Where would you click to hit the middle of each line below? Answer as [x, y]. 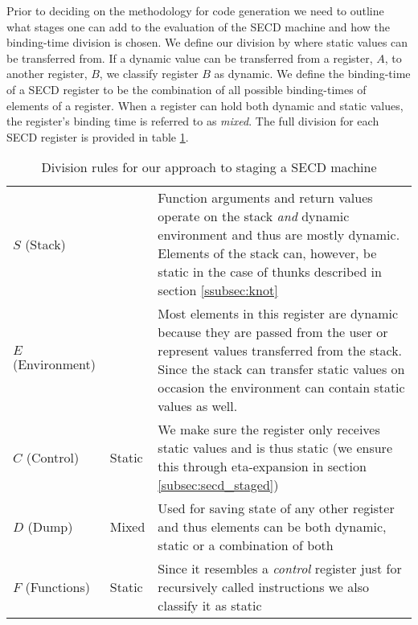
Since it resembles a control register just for [280, 569]
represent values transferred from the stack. [280, 351]
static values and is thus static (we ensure [275, 448]
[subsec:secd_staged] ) [218, 485]
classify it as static [210, 606]
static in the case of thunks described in [270, 272]
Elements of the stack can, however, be [267, 253]
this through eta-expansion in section [262, 467]
